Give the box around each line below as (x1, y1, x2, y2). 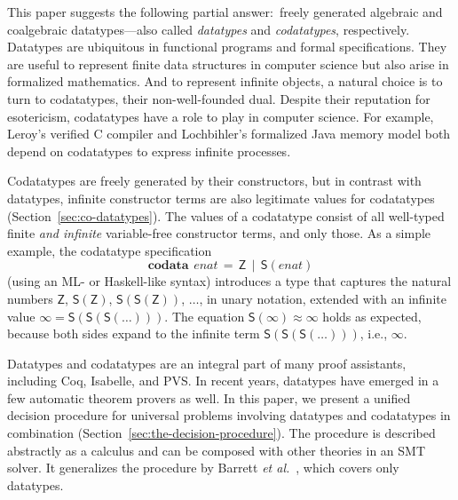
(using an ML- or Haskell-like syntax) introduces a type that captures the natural (7, 272, 452, 290)
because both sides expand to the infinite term (7, 324, 260, 343)
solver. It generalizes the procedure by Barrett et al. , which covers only (7, 458, 399, 477)
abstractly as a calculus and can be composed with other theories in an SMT (7, 440, 426, 459)
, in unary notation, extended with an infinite (199, 289, 446, 307)
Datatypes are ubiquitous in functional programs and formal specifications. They (7, 37, 447, 56)
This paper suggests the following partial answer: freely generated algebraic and (7, 3, 443, 20)
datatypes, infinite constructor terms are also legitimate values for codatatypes (7, 188, 435, 207)
